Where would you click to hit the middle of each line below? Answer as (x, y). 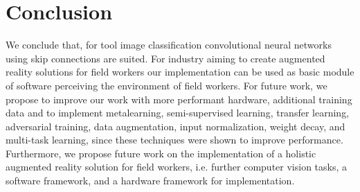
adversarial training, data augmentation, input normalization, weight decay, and (175, 126)
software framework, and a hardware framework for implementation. (150, 181)
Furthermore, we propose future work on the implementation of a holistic (161, 153)
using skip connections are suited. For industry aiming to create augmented (165, 58)
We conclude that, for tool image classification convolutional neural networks (169, 45)
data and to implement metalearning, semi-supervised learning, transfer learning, (178, 113)
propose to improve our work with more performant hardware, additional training (179, 99)
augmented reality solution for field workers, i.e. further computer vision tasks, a (177, 167)
